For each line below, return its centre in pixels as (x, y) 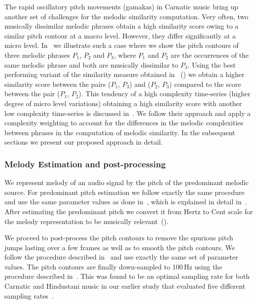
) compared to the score (205, 84)
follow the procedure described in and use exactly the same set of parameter (121, 257)
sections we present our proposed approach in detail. (84, 142)
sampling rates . (29, 295)
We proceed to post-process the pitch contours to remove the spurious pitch (119, 238)
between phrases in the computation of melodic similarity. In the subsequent (120, 132)
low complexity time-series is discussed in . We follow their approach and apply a (128, 113)
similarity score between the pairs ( (58, 84)
